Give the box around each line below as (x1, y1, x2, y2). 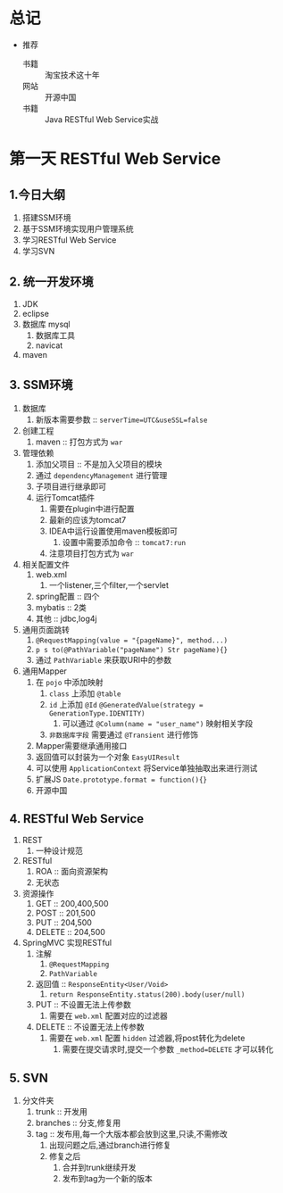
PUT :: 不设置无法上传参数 (35, 999, 131, 1010)
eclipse (21, 308, 49, 319)
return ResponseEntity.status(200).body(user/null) (48, 990, 246, 999)
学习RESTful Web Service (21, 234, 117, 245)
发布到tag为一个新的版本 (62, 1173, 154, 1184)
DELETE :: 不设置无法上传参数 (35, 1022, 145, 1032)
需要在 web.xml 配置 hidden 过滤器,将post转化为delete (48, 1032, 246, 1044)
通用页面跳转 (21, 624, 70, 634)
